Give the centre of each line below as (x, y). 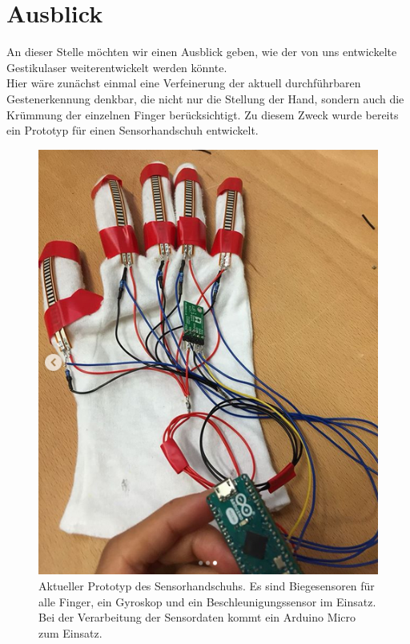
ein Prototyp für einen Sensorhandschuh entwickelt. (133, 130)
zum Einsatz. (70, 632)
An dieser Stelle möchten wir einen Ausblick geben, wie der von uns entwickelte (202, 52)
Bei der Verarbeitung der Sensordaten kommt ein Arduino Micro (197, 617)
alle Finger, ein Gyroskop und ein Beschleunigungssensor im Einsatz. (207, 601)
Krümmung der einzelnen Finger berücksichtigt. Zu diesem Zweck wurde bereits (203, 114)
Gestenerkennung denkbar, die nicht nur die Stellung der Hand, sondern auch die (205, 98)
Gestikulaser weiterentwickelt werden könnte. (117, 67)
